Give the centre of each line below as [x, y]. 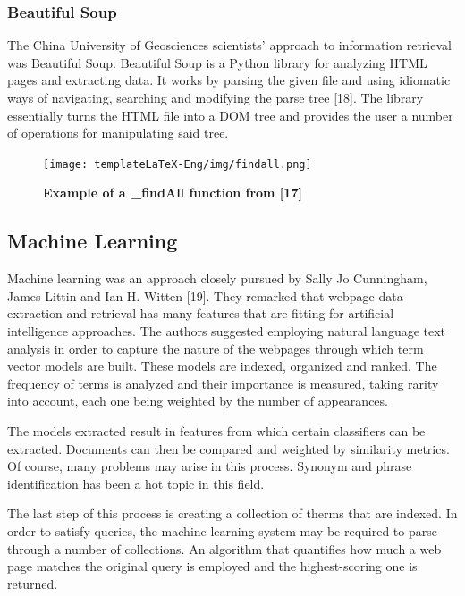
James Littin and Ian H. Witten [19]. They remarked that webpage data [205, 295]
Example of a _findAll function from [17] [173, 193]
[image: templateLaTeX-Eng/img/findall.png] [178, 164]
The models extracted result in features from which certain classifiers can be [216, 430]
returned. [33, 583]
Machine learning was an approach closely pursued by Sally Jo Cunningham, [217, 278]
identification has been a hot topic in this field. [136, 483]
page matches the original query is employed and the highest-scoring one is [212, 566]
